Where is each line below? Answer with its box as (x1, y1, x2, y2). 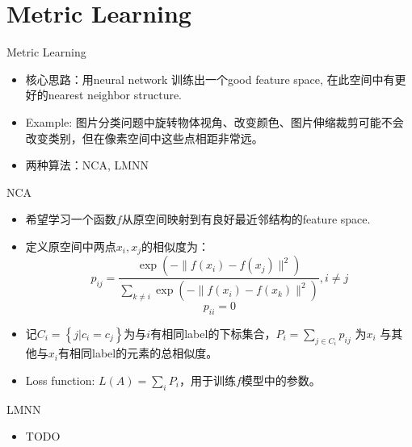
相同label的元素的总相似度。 (69, 345, 218, 361)
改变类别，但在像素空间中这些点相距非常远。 (25, 129, 263, 146)
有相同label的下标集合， (150, 325, 276, 341)
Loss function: (25, 372, 95, 389)
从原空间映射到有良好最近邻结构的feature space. (121, 211, 371, 228)
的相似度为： (141, 237, 210, 254)
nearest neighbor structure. (48, 86, 183, 103)
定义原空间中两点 (25, 237, 116, 254)
